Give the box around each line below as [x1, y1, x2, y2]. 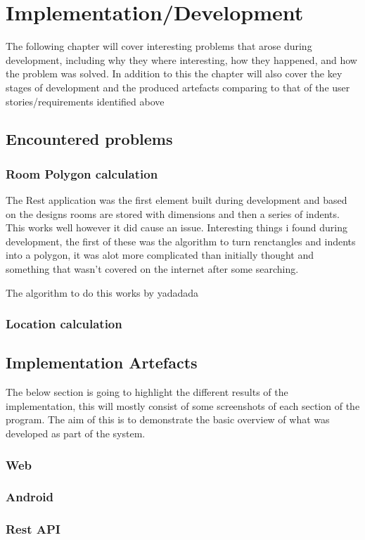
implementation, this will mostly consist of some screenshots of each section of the [6, 398, 360, 413]
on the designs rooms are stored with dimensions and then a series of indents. [6, 206, 340, 221]
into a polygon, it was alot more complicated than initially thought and [6, 247, 314, 262]
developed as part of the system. [6, 426, 146, 441]
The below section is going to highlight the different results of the [6, 385, 288, 399]
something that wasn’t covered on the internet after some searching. [6, 262, 299, 276]
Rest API [6, 520, 60, 538]
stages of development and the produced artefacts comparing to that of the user [6, 79, 350, 94]
